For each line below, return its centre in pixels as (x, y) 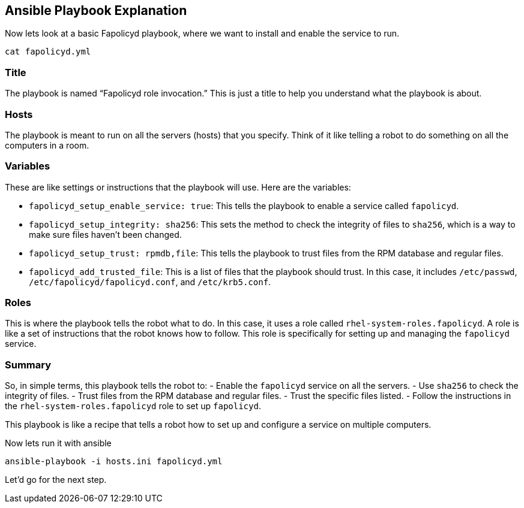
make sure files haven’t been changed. (105, 234)
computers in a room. (47, 145)
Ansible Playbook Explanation (96, 10)
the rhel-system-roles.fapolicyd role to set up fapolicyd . (133, 406)
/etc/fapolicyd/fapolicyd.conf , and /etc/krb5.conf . (150, 282)
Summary (28, 365)
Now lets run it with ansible (58, 443)
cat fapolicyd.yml (48, 52)
